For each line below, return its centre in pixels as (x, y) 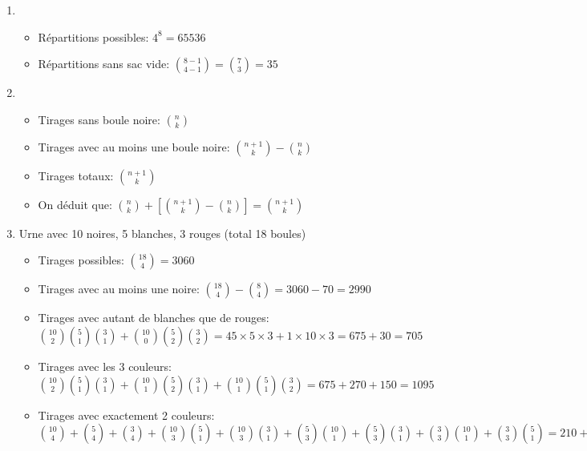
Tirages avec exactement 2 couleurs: (126, 415)
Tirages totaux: (76, 175)
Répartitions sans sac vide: (104, 64)
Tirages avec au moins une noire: (119, 289)
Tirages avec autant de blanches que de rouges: (154, 318)
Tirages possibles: (81, 260)
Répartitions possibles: (93, 36)
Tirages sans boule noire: (99, 119)
